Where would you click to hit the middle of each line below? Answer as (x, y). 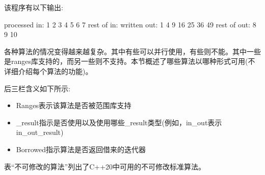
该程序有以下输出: (34, 7)
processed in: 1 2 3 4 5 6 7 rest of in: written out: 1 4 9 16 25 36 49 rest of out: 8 (130, 24)
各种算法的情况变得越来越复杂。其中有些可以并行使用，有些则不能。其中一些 (132, 51)
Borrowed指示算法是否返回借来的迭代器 (81, 149)
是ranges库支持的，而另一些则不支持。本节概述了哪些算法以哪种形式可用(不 (130, 61)
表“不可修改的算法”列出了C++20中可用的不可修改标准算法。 (105, 166)
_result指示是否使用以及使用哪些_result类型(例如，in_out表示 (119, 122)
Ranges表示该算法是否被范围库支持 (74, 105)
